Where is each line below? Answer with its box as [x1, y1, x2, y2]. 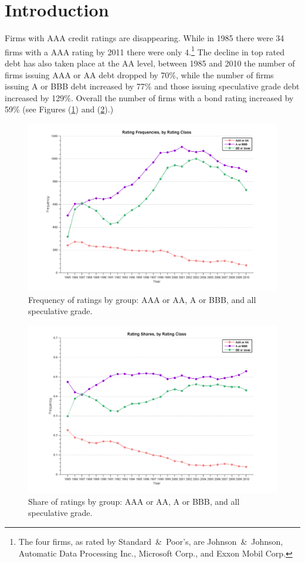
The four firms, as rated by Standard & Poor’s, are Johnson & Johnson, [18, 535, 283, 548]
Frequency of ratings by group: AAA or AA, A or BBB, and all [28, 293, 256, 305]
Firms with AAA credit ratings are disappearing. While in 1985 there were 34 [5, 32, 284, 44]
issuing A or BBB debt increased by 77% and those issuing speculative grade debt [5, 80, 300, 92]
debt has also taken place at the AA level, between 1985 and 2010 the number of [5, 56, 295, 69]
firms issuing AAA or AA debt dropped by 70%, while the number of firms [5, 68, 274, 81]
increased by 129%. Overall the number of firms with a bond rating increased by [5, 91, 294, 104]
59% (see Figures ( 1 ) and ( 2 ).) [5, 103, 114, 115]
